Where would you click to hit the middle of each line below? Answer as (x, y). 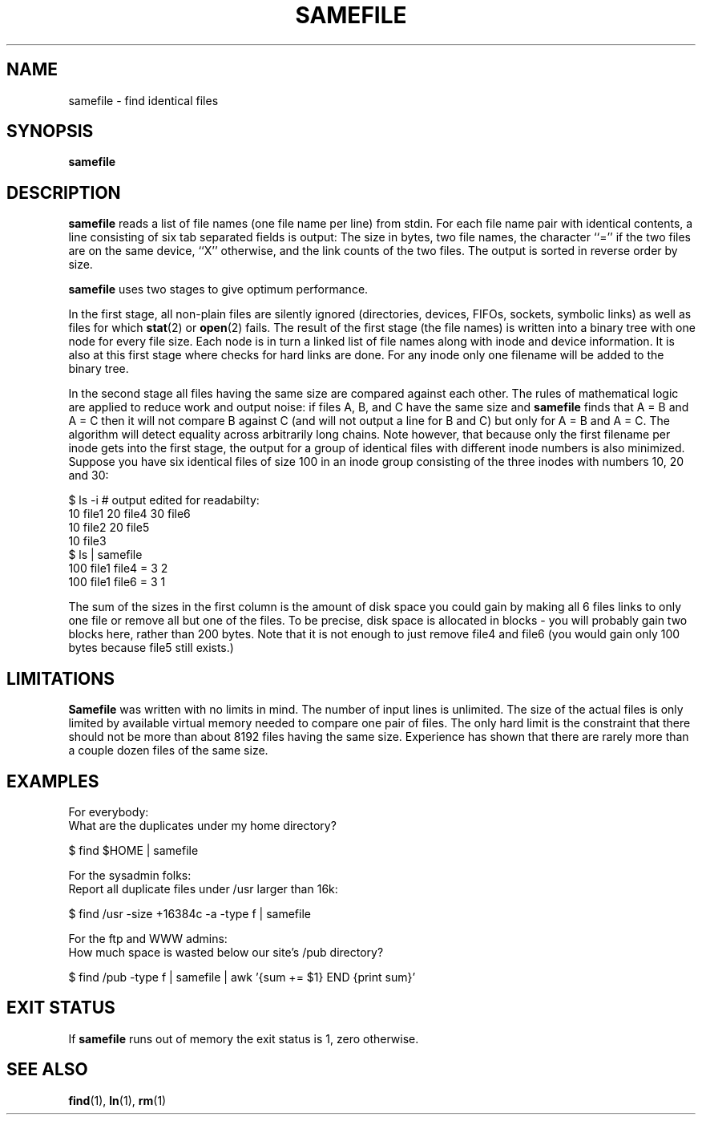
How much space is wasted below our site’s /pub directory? (226, 952)
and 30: (89, 476)
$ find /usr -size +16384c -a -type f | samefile (190, 913)
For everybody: (109, 811)
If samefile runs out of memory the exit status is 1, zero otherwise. (244, 1038)
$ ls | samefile (105, 555)
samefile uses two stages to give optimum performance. (218, 289)
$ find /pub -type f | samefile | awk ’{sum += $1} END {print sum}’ (242, 977)
